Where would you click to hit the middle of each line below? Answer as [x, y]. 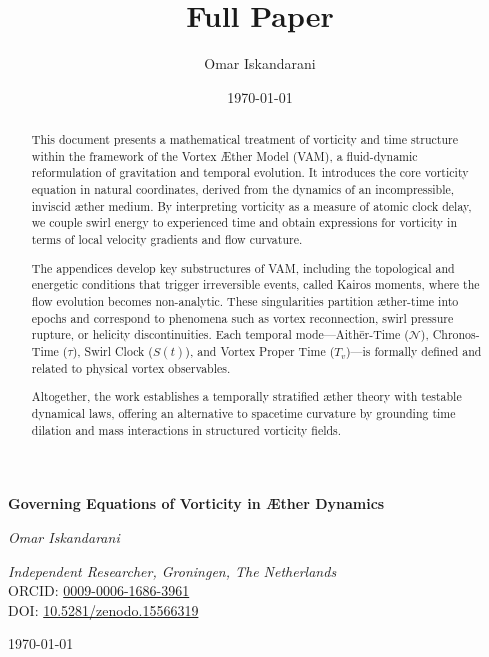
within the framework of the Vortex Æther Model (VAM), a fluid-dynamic [224, 155]
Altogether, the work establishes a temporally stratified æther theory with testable [246, 396]
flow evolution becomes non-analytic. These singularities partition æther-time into [245, 300]
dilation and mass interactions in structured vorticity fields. [186, 429]
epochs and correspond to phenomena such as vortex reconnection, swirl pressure [242, 317]
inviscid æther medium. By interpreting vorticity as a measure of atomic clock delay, [251, 205]
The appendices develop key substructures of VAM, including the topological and [243, 267]
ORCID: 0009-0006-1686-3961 [99, 590]
